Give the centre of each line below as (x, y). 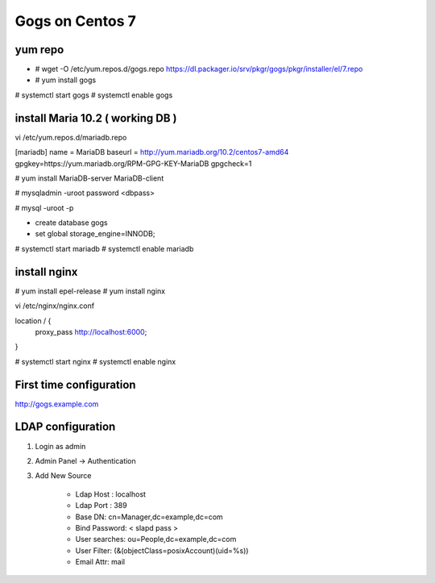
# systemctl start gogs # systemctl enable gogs (94, 95)
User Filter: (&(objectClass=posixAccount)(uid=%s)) (162, 550)
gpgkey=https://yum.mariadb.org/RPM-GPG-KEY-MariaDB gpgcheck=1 (133, 163)
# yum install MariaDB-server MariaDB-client (89, 178)
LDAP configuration (65, 427)
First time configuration (75, 384)
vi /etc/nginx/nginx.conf (55, 306)
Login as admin (60, 446)
